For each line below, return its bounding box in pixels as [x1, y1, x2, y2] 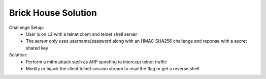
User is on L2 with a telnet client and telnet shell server [26, 31, 137, 37]
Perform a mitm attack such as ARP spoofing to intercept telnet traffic [26, 59, 167, 65]
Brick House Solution [9, 7, 97, 18]
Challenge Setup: [9, 25, 44, 30]
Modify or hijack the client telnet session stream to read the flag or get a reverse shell [26, 65, 199, 71]
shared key [26, 45, 49, 51]
